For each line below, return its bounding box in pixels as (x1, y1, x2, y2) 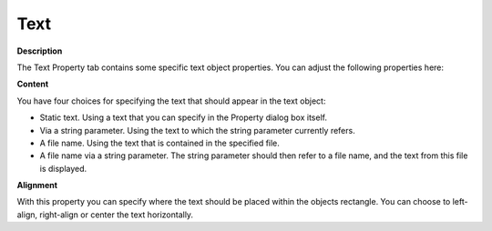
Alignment (16, 180, 58, 191)
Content (16, 78, 49, 90)
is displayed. (39, 163, 87, 174)
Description (16, 45, 63, 56)
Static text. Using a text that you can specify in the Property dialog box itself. (39, 112, 328, 123)
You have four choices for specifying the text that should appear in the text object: (16, 95, 326, 106)
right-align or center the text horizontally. (39, 209, 194, 220)
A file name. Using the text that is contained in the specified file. (39, 137, 280, 148)
